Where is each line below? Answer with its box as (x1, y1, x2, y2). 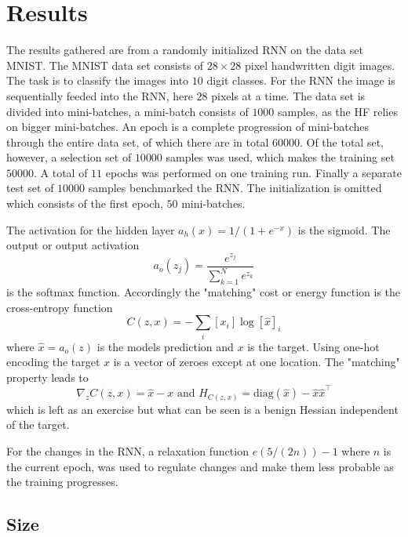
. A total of (34, 164, 88, 180)
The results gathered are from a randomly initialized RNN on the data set (6, 42, 363, 58)
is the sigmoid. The (297, 221, 391, 238)
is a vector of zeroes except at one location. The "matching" (113, 354, 400, 370)
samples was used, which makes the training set (166, 149, 395, 165)
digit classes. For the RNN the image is (206, 72, 395, 89)
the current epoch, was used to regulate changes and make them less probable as (6, 458, 394, 474)
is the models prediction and (97, 338, 234, 354)
